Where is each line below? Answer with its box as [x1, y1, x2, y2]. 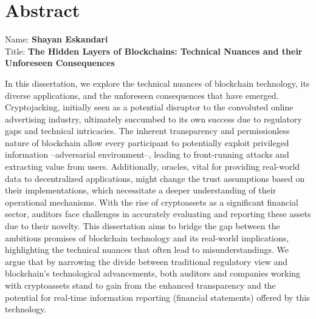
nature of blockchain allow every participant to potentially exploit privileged [5, 136, 289, 149]
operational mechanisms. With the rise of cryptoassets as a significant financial [5, 195, 298, 208]
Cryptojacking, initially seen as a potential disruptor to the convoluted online [5, 101, 294, 113]
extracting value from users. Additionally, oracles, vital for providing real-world [5, 160, 300, 173]
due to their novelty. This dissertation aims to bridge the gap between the [5, 220, 280, 232]
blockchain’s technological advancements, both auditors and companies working [5, 267, 301, 280]
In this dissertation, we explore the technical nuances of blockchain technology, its [5, 76, 310, 89]
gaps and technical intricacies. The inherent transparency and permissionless [5, 124, 290, 137]
